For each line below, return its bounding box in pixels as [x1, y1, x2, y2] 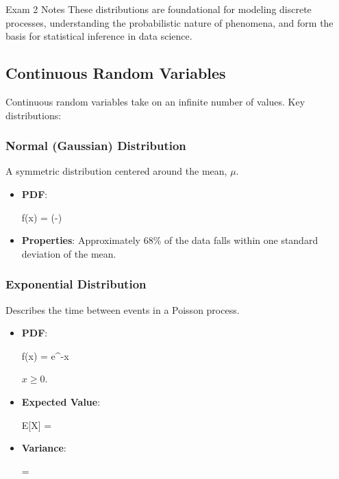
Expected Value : [21, 394, 101, 408]
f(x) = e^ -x [21, 348, 69, 363]
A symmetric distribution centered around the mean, [5, 164, 227, 178]
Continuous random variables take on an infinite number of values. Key [5, 94, 305, 108]
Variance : [21, 441, 66, 455]
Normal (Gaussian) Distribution [5, 137, 186, 154]
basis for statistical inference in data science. [5, 29, 192, 43]
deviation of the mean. [21, 246, 116, 260]
